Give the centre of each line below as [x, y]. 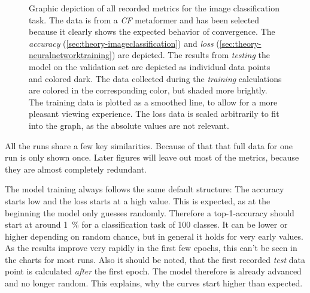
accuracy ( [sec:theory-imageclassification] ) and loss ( [124, 43]
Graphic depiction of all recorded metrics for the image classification [154, 8]
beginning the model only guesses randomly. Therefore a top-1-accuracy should [150, 212]
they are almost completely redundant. [76, 169]
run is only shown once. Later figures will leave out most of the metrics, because [152, 157]
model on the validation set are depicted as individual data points [150, 66]
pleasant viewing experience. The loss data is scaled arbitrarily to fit [154, 114]
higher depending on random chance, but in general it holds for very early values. [154, 236]
